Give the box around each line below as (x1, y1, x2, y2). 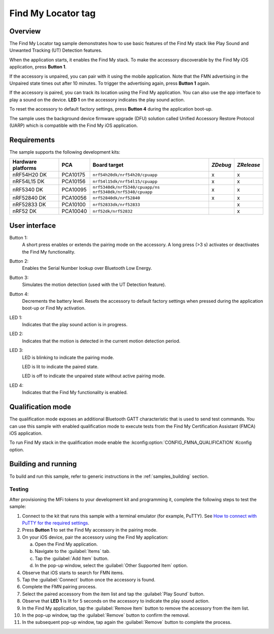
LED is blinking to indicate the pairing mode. (22, 354, 114, 360)
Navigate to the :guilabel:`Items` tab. (35, 548, 111, 554)
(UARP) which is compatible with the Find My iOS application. (9, 122, 138, 128)
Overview (9, 27, 41, 36)
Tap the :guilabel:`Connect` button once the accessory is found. (22, 577, 156, 583)
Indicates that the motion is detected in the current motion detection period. (22, 338, 181, 344)
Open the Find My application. (35, 541, 98, 547)
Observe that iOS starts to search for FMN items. (22, 570, 124, 576)
